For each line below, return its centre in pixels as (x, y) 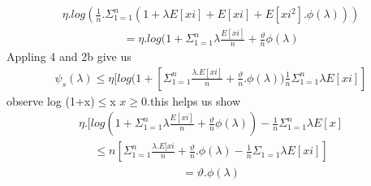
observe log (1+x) (51, 100)
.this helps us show (194, 100)
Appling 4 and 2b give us (69, 56)
